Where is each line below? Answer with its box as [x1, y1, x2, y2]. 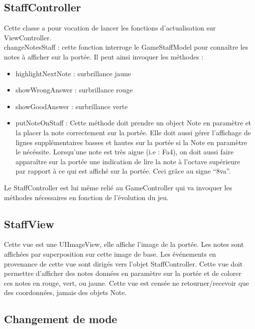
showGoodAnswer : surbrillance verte [15, 101, 128, 111]
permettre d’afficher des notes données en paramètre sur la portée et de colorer [4, 268, 242, 278]
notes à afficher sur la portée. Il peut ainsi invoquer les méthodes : [4, 51, 203, 61]
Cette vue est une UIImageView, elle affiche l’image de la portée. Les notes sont [4, 239, 244, 249]
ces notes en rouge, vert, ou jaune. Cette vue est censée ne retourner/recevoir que [4, 277, 249, 288]
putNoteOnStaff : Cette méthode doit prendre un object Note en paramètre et [15, 118, 252, 128]
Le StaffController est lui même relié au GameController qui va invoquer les [4, 182, 232, 192]
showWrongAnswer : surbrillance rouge [15, 85, 133, 95]
